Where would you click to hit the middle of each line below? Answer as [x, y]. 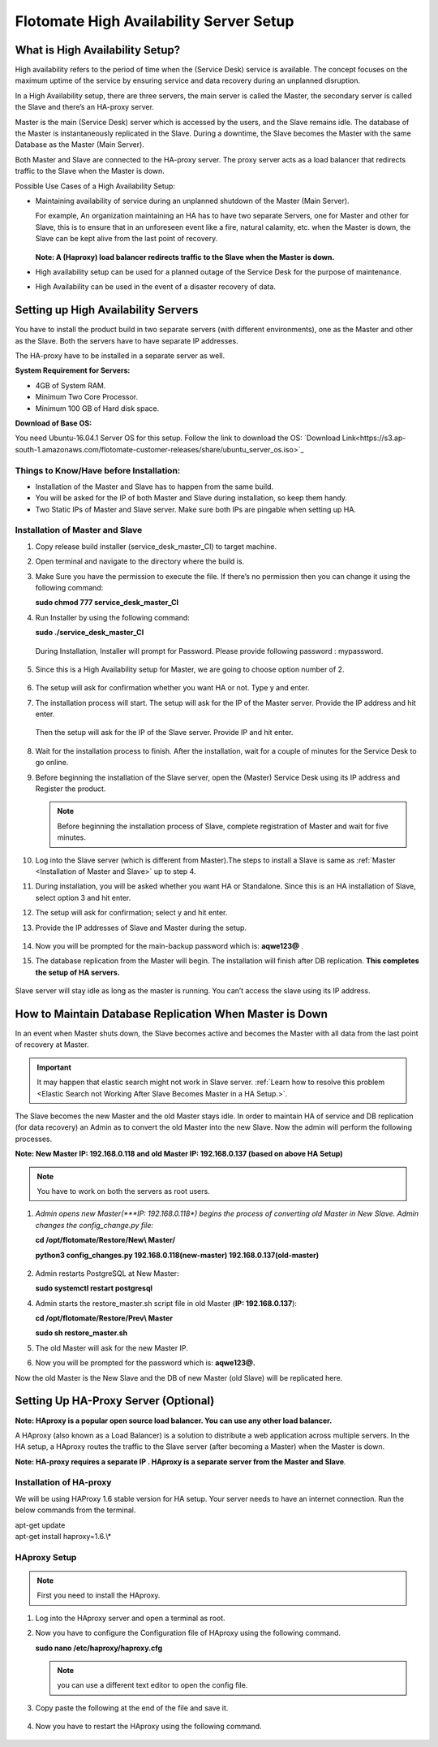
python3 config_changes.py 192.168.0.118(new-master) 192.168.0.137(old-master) [177, 1255]
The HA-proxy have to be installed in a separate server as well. [120, 356]
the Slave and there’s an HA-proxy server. [84, 107]
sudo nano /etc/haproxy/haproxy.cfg [99, 1648]
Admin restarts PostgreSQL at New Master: [107, 1273]
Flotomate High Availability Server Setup [155, 21]
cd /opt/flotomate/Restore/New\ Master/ [105, 1240]
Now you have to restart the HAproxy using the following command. [149, 1727]
